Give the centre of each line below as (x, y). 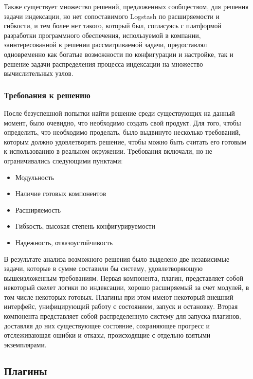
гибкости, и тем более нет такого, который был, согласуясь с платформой (113, 26)
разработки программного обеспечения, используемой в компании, (102, 35)
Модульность (35, 177)
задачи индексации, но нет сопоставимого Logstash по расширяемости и (112, 16)
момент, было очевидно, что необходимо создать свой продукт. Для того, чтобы (123, 122)
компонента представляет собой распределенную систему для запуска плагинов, (123, 316)
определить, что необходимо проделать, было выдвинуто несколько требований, (122, 132)
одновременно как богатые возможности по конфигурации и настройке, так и (119, 54)
